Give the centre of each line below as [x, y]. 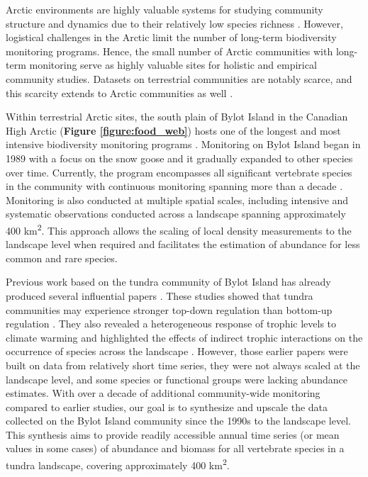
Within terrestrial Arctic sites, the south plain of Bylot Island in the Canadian [177, 117]
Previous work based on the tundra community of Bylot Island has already [168, 282]
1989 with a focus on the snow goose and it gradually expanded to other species [179, 158]
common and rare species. [62, 258]
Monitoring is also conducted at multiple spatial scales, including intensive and [177, 200]
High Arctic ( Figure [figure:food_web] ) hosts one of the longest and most [173, 130]
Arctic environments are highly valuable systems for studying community [165, 9]
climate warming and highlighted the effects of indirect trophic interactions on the [184, 337]
